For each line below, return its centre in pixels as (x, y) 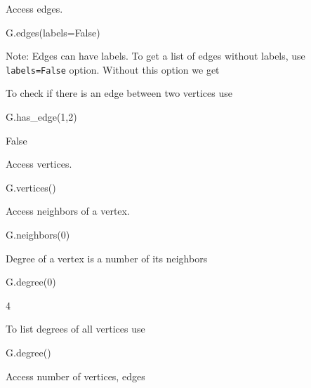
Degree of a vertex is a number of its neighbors (107, 258)
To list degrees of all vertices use (75, 329)
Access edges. (34, 8)
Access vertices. (39, 164)
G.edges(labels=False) (53, 32)
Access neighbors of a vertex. (68, 211)
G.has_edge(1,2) (41, 117)
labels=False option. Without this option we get (113, 69)
